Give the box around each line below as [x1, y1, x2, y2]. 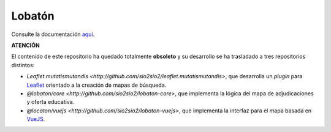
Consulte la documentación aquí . [11, 31, 95, 38]
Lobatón [11, 9, 55, 23]
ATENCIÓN [11, 42, 40, 49]
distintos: [11, 61, 35, 68]
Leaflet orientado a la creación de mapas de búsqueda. [26, 81, 167, 89]
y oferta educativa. [26, 98, 75, 106]
